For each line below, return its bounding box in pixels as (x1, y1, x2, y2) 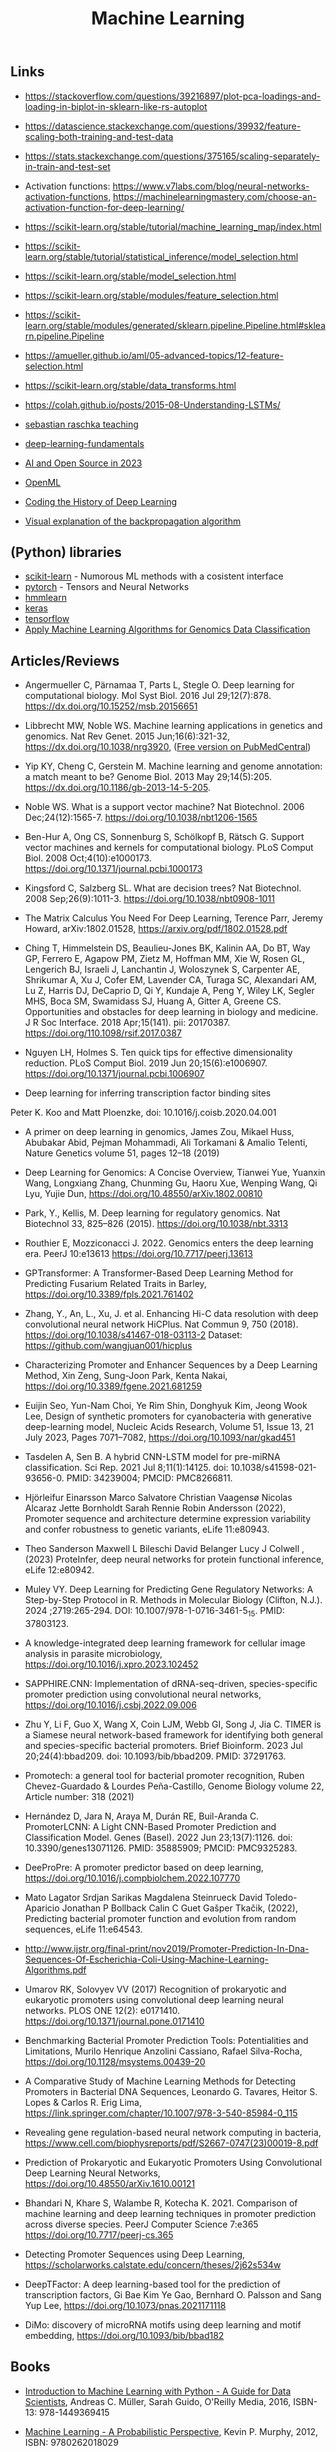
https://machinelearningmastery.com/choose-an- (113, 190, 317, 202)
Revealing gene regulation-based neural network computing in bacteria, (24, 2127, 322, 2139)
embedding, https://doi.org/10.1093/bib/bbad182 (24, 2330, 225, 2342)
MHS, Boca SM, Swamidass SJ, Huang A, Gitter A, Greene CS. (24, 995, 282, 1007)
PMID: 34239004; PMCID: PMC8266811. (66, 1472, 233, 1484)
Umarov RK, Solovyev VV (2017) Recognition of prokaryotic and (24, 1983, 287, 1996)
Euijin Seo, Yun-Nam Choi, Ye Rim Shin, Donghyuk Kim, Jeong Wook (24, 1400, 308, 1412)
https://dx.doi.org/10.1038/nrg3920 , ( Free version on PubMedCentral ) (24, 741, 312, 753)
